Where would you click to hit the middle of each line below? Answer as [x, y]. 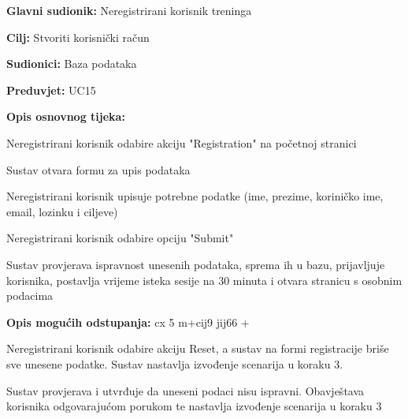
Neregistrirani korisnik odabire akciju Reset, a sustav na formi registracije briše [198, 348]
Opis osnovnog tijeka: [66, 116]
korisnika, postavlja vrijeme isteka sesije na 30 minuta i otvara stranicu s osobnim [204, 280]
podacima [30, 296]
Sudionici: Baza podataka [72, 64]
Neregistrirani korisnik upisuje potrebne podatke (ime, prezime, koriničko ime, [195, 196]
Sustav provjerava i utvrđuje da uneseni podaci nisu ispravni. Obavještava [185, 390]
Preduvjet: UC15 [51, 90]
